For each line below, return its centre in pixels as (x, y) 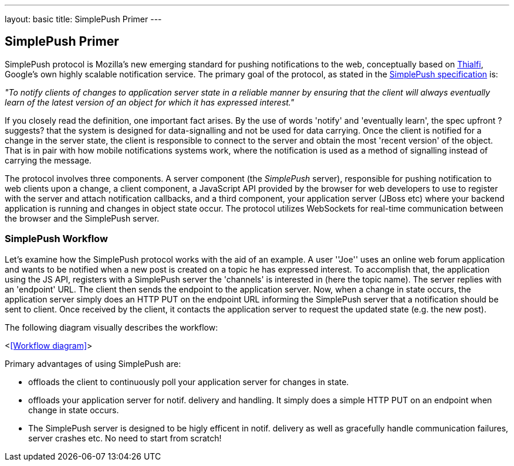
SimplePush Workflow (56, 239)
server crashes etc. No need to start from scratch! (125, 438)
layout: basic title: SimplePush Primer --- (83, 19)
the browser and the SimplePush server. (82, 218)
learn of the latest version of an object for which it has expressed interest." (150, 102)
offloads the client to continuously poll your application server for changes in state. (189, 382)
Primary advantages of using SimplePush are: (93, 363)
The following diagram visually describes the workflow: (111, 327)
